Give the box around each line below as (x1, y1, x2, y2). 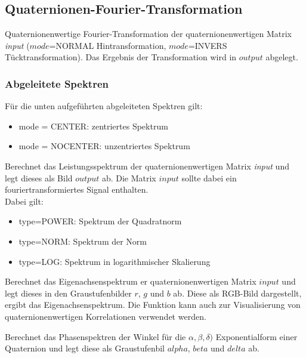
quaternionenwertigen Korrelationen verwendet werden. (5, 310, 206, 322)
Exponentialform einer (215, 330, 298, 342)
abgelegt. (265, 51, 298, 63)
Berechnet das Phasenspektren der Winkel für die (5, 330, 186, 342)
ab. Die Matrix (101, 171, 156, 184)
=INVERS (188, 39, 227, 51)
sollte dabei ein (181, 171, 237, 184)
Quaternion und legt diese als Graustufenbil (5, 342, 165, 354)
